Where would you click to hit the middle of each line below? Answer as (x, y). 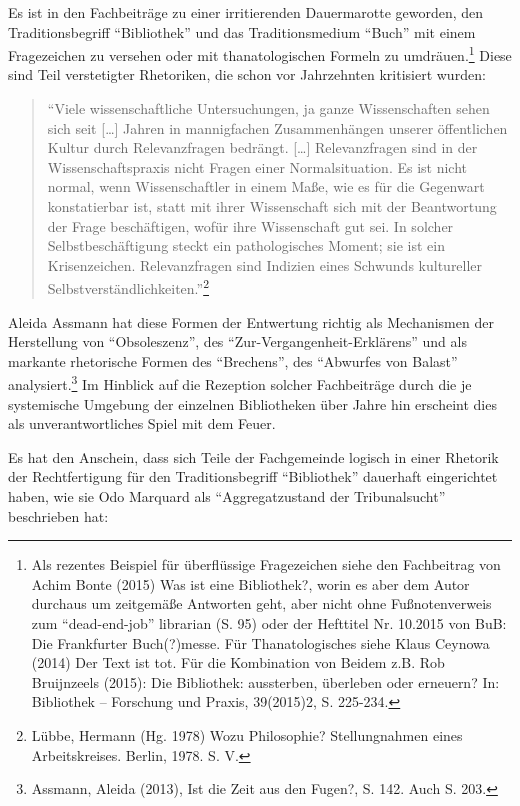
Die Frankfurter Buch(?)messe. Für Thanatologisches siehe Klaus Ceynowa (260, 642)
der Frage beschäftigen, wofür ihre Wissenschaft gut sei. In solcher (250, 225)
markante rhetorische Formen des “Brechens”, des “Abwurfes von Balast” (233, 360)
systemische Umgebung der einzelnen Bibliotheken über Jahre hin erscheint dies (252, 403)
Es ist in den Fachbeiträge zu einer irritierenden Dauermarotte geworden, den (246, 12)
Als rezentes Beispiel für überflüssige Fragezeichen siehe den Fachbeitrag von (266, 564)
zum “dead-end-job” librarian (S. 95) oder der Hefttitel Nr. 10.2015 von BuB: (269, 623)
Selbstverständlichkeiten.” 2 (128, 287)
